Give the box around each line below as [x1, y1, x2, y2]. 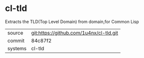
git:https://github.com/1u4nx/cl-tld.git [31, 29, 118, 36]
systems [7, 45, 27, 52]
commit [7, 37, 25, 44]
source [7, 29, 23, 36]
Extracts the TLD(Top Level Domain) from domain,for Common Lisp [5, 19, 139, 24]
